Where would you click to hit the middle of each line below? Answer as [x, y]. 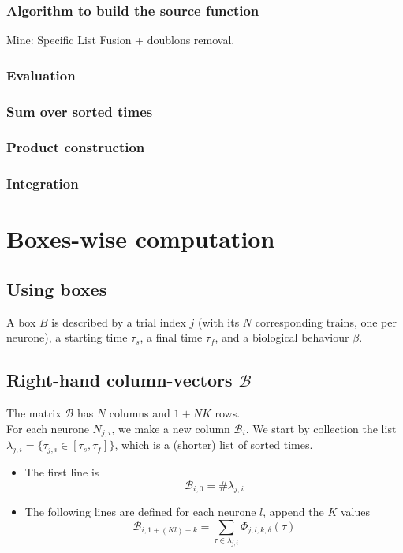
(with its [218, 321]
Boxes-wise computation [141, 239]
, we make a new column [171, 428]
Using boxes [57, 288]
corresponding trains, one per [326, 321]
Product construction [76, 147]
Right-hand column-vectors [119, 380]
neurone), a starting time [67, 337]
